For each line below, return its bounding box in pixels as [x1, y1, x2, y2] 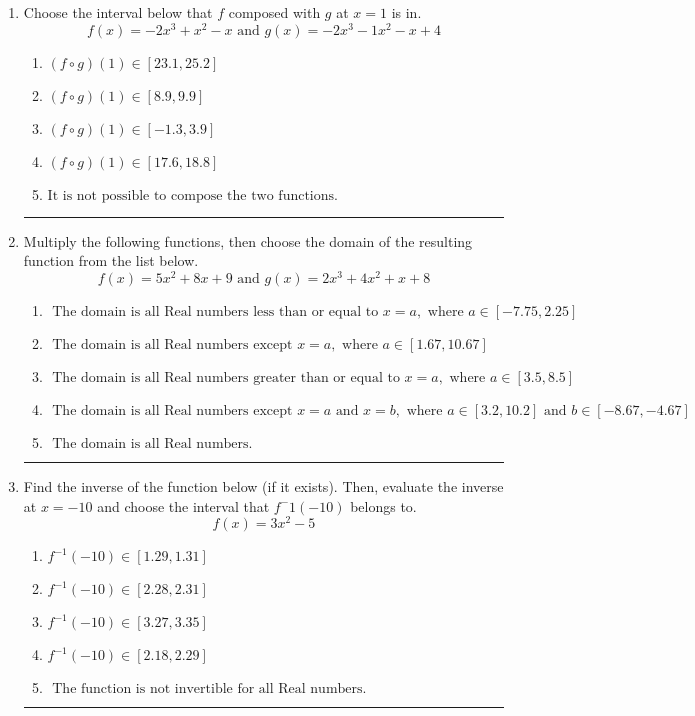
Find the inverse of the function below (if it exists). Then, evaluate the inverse [23, 475, 504, 496]
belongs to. [350, 495, 417, 516]
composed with [228, 2, 321, 22]
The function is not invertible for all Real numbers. [52, 682, 367, 697]
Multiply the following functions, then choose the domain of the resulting [23, 230, 473, 251]
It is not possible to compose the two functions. [47, 188, 338, 203]
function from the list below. [23, 250, 199, 271]
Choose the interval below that [23, 2, 213, 22]
